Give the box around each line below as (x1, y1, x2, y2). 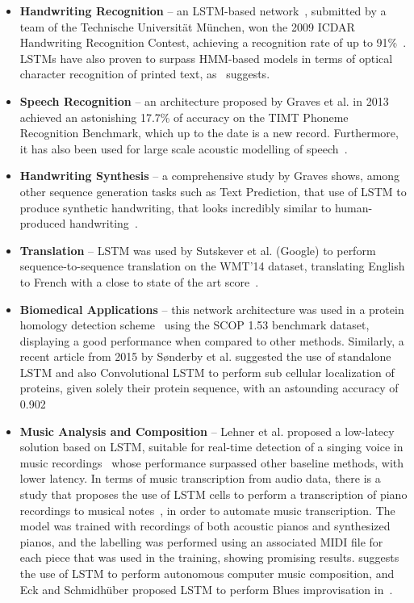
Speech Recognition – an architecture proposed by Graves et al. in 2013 (19, 92, 389, 109)
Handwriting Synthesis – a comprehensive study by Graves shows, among (19, 167, 400, 184)
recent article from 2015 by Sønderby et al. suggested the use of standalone (19, 348, 391, 365)
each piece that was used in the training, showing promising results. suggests (19, 549, 399, 566)
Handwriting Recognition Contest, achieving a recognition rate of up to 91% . (19, 34, 407, 51)
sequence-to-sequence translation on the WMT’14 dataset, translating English (19, 258, 405, 274)
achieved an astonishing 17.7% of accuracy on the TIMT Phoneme (19, 108, 349, 125)
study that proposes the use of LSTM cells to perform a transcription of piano (19, 486, 408, 503)
